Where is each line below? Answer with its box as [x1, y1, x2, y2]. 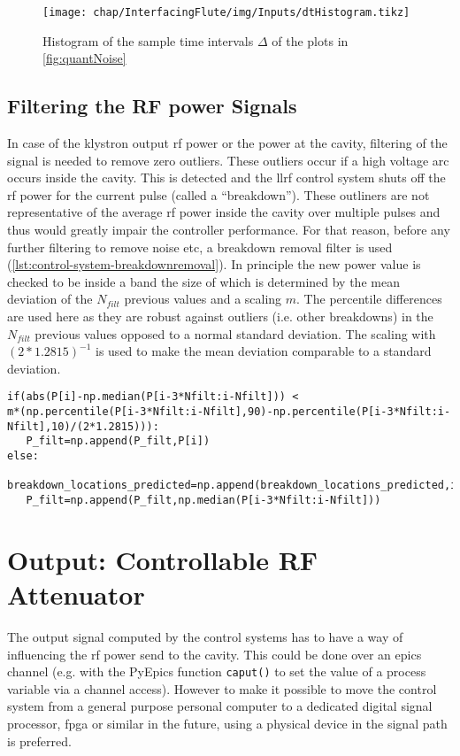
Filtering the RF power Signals [7, 92, 297, 120]
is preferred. [7, 731, 72, 750]
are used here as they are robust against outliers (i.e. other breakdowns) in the [7, 306, 433, 325]
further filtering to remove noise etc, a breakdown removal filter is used [7, 237, 393, 256]
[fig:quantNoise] [42, 49, 126, 67]
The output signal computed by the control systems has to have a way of [7, 627, 403, 645]
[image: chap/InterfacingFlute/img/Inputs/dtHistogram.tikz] [42, 6, 410, 19]
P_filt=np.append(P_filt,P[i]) [26, 435, 211, 448]
